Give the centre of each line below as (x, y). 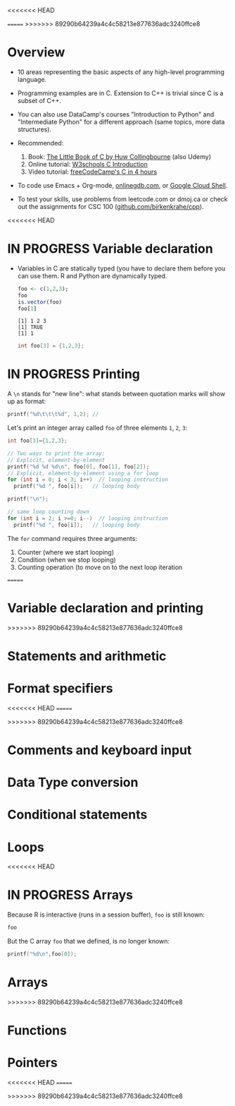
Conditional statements (77, 815)
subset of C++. (39, 100)
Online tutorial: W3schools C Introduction (88, 164)
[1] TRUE (30, 328)
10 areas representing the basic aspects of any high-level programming (121, 72)
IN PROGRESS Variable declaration (110, 249)
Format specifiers (60, 689)
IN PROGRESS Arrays (70, 895)
